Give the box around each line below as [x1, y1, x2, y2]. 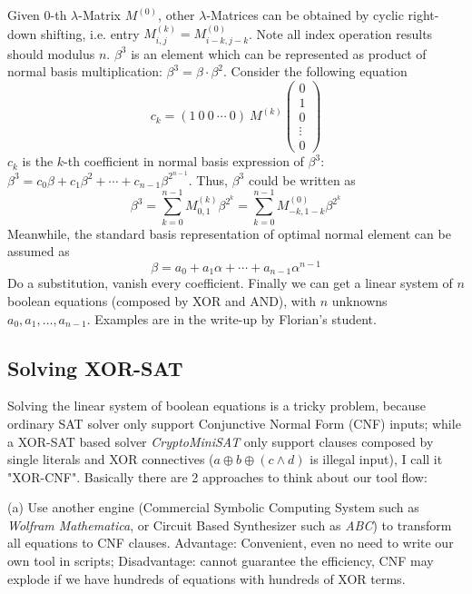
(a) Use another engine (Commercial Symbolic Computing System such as [7, 498, 419, 517]
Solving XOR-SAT [7, 353, 183, 381]
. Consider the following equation [223, 62, 408, 81]
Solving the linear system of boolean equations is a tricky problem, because [7, 396, 426, 415]
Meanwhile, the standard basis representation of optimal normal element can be [7, 223, 451, 243]
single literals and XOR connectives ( [7, 450, 214, 469]
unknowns [331, 291, 388, 310]
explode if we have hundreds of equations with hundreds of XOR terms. [7, 569, 406, 588]
